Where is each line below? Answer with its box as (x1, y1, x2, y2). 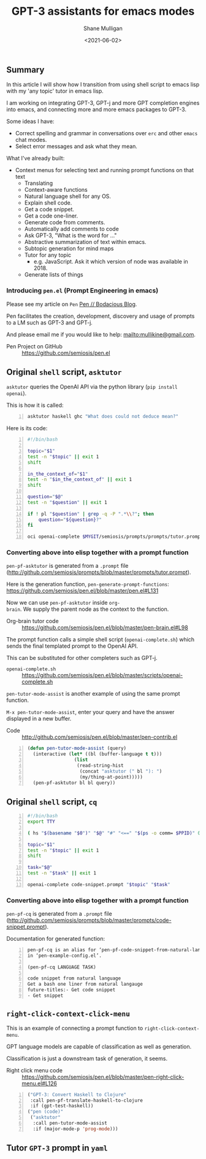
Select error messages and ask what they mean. (15, 143, 138, 150)
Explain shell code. (24, 199, 72, 206)
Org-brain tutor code (6, 618, 59, 625)
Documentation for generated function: (6, 935, 105, 942)
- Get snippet (27, 992, 64, 999)
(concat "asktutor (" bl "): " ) (79, 768, 162, 774)
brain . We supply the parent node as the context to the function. (6, 605, 169, 613)
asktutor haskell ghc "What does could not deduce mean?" (27, 414, 179, 420)
